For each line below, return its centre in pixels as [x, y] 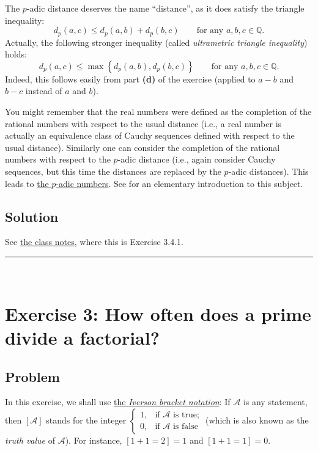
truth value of [30, 440]
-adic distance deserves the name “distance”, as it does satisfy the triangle [165, 8]
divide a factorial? [82, 337]
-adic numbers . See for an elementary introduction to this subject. [179, 183]
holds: [16, 54]
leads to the [27, 183]
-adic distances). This [268, 171]
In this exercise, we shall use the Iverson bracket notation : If [118, 402]
